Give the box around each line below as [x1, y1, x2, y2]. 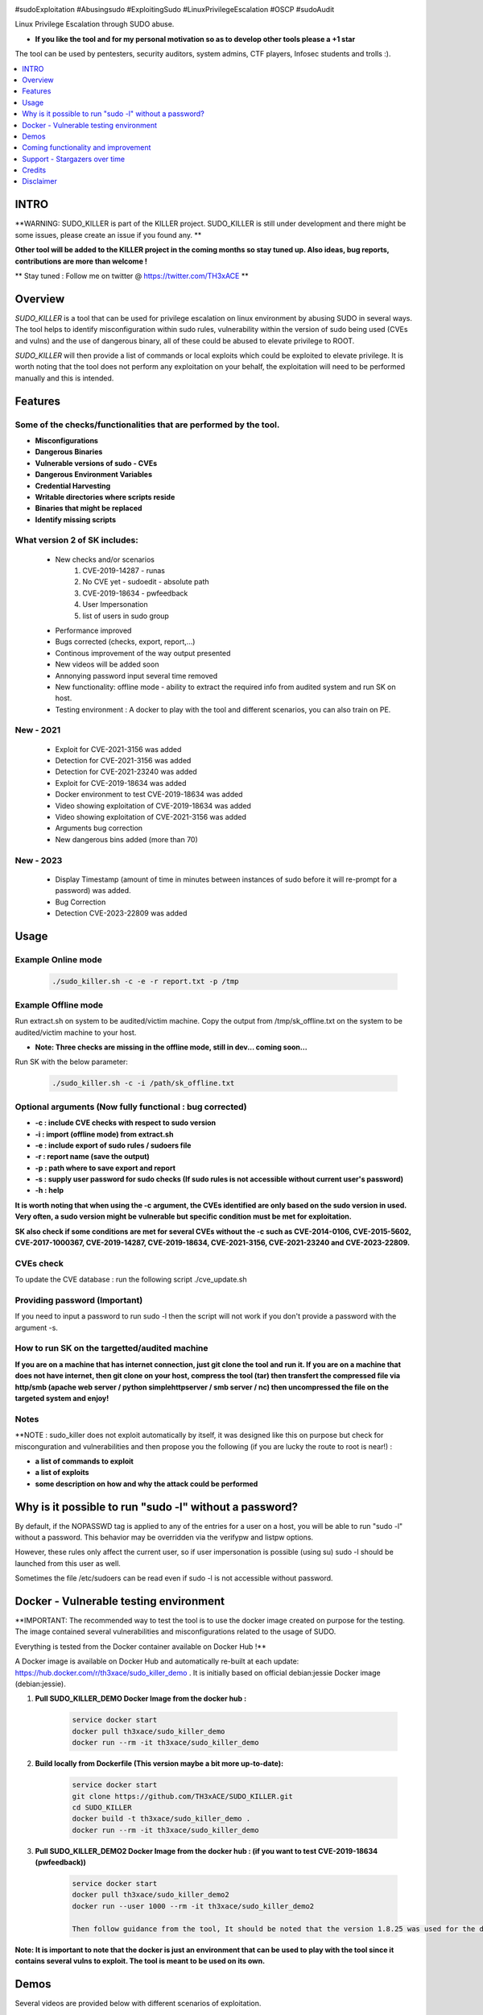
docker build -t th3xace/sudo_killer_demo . [72, 1814, 251, 1823]
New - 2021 [14, 725, 60, 736]
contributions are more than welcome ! [14, 256, 148, 266]
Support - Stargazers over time [22, 154, 125, 164]
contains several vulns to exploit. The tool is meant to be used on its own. [14, 1956, 266, 1966]
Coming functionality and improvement [22, 143, 151, 152]
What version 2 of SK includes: [14, 534, 138, 546]
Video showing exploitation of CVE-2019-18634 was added [55, 800, 251, 810]
